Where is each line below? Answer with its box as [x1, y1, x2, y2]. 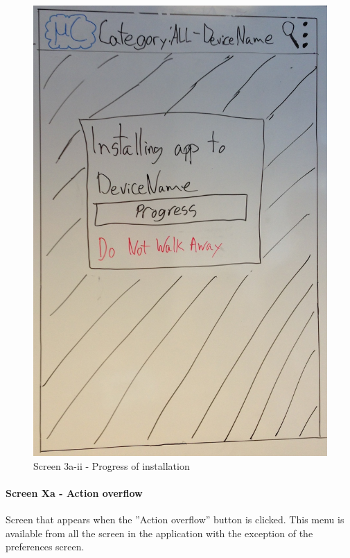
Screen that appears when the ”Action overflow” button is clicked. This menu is [6, 511, 344, 526]
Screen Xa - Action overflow [6, 485, 143, 500]
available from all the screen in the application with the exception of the [6, 525, 313, 540]
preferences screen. [6, 539, 85, 554]
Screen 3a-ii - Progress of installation [33, 458, 190, 473]
